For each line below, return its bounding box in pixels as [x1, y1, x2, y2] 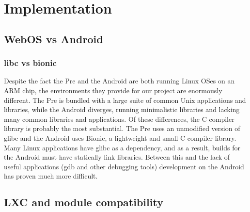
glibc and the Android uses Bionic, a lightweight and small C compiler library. [4, 132, 236, 143]
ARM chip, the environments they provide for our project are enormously [4, 85, 222, 95]
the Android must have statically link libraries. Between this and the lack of [4, 152, 230, 162]
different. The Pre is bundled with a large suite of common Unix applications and [4, 95, 246, 105]
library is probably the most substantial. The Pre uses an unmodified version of [4, 123, 240, 133]
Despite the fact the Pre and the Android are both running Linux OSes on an [4, 76, 235, 86]
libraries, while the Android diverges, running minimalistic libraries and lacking [4, 104, 240, 114]
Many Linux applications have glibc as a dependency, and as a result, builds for [4, 142, 240, 152]
